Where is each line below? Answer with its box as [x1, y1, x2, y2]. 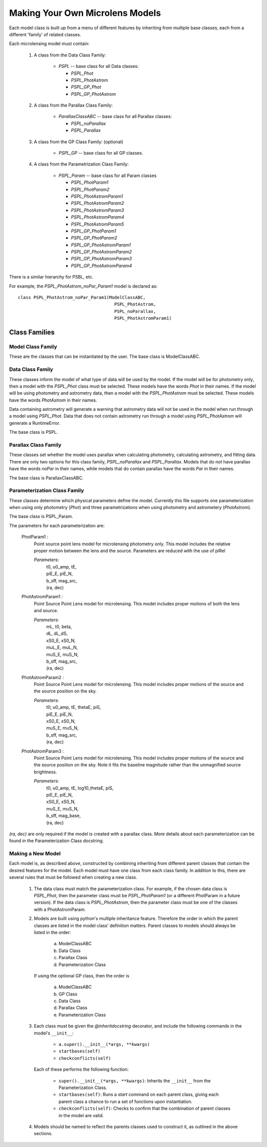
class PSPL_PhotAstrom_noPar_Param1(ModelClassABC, [18, 295, 146, 300]
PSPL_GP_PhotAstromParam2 [71, 249, 132, 255]
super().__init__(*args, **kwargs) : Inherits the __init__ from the [58, 1078, 211, 1084]
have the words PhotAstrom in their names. [9, 397, 97, 403]
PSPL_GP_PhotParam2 [71, 235, 117, 241]
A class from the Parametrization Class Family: [34, 161, 129, 167]
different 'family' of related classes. [9, 31, 82, 37]
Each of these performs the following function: [34, 1066, 129, 1073]
